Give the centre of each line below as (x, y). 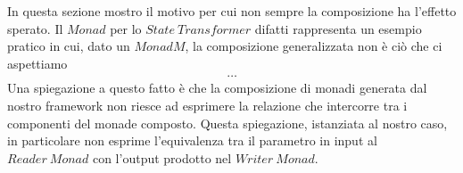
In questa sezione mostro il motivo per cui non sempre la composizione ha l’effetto (232, 11)
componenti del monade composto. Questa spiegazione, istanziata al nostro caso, (227, 123)
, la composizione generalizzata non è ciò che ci (314, 46)
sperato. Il (35, 28)
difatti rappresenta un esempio (338, 28)
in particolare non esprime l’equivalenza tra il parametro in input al (192, 140)
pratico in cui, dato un (69, 46)
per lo (126, 28)
